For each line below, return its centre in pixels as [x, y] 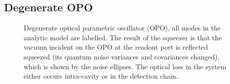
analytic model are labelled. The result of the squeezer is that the [123, 37]
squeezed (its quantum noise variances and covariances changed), [122, 56]
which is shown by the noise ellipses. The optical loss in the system [125, 66]
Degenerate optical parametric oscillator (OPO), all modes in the [122, 28]
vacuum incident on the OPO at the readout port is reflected [116, 47]
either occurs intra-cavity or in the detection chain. [101, 76]
